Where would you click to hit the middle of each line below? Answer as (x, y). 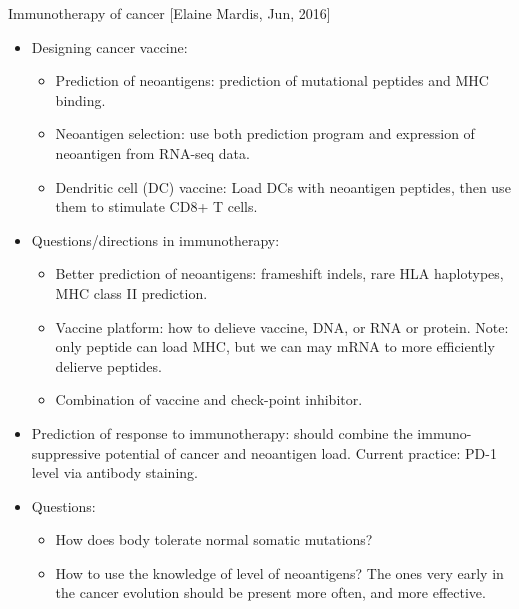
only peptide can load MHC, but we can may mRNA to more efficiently (275, 346)
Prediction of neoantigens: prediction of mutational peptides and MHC (272, 80)
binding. (80, 99)
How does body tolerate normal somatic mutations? (214, 539)
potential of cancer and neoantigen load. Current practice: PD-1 (301, 452)
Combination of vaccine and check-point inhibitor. (209, 399)
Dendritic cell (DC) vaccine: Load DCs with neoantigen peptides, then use (283, 186)
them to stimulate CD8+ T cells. (156, 206)
